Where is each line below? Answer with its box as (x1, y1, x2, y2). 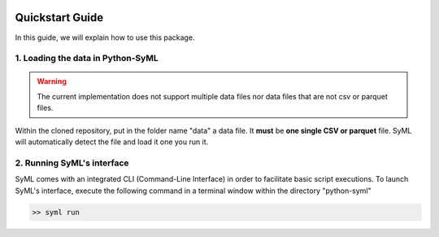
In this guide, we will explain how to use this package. (15, 33, 195, 42)
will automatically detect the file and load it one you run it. (15, 137, 209, 147)
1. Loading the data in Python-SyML (15, 53, 159, 64)
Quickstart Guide (15, 11, 104, 24)
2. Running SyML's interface (15, 157, 129, 169)
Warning (37, 77, 67, 86)
